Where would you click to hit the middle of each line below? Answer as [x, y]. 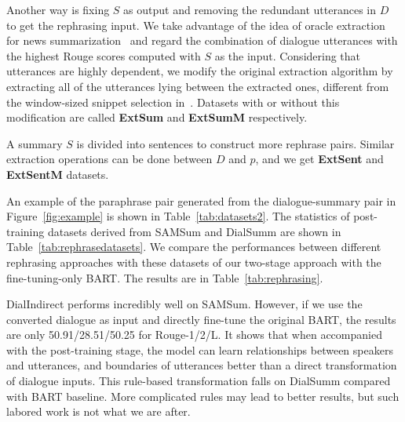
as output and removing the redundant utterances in [250, 9]
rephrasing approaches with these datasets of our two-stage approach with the [194, 262]
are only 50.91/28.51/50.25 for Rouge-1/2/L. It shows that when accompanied [194, 335]
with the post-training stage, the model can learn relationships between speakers [200, 349]
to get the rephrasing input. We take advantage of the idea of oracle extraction [196, 25]
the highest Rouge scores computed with [104, 55]
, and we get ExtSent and [319, 159]
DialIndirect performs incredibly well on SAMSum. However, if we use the [184, 304]
